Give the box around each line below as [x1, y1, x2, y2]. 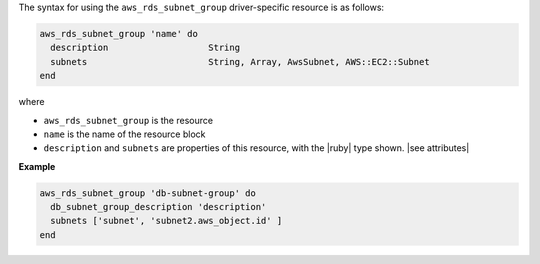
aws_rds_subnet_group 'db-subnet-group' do [39, 187, 257, 199]
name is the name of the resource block [43, 128, 206, 140]
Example [18, 160, 56, 172]
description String [50, 42, 240, 54]
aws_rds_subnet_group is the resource [43, 114, 214, 126]
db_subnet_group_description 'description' [50, 201, 267, 213]
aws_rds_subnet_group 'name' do [39, 28, 199, 39]
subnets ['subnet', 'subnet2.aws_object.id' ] [50, 215, 283, 227]
